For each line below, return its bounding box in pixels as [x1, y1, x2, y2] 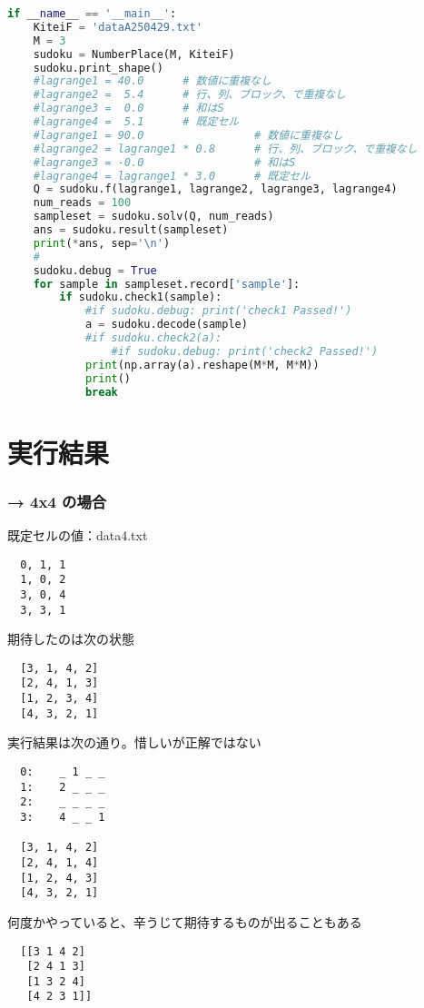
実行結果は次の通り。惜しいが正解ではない [7, 733, 261, 752]
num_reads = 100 [33, 196, 132, 210]
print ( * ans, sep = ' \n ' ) [33, 236, 171, 250]
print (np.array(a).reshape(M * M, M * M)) [84, 358, 320, 371]
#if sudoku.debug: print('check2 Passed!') [111, 344, 379, 358]
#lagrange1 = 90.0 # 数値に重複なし [33, 128, 343, 142]
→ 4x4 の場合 [7, 489, 107, 512]
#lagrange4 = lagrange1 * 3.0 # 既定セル [33, 169, 311, 183]
